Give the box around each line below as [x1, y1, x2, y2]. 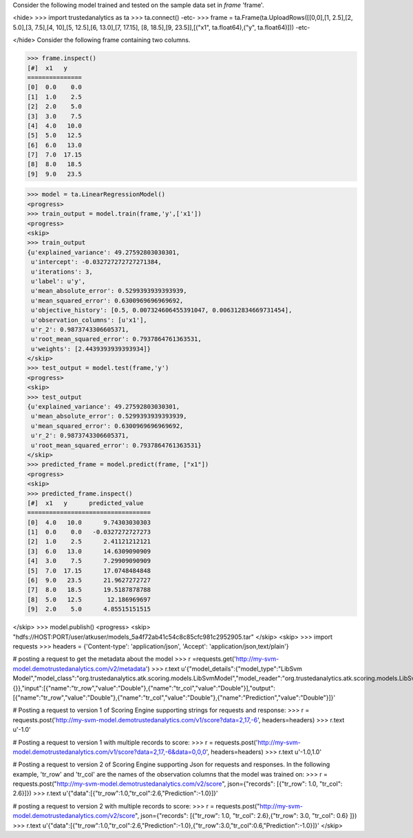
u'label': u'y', [31, 277, 86, 285]
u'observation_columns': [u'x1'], [31, 316, 147, 324]
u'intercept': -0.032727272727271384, [31, 258, 162, 266]
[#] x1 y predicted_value [27, 499, 144, 507]
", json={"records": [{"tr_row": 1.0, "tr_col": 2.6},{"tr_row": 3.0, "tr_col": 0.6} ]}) [134, 812, 357, 820]
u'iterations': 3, [31, 267, 93, 276]
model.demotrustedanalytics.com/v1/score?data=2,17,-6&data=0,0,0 [12, 748, 206, 756]
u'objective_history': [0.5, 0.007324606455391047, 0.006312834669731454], [31, 307, 293, 314]
